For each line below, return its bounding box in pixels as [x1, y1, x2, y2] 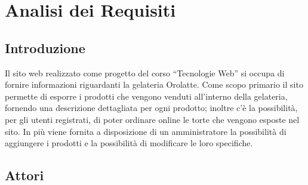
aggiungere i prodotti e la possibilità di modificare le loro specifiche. [5, 137, 253, 149]
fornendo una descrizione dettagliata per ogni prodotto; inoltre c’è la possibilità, [5, 101, 298, 114]
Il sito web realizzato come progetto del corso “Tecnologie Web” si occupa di [5, 66, 285, 79]
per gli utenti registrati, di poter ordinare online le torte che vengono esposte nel [5, 113, 300, 125]
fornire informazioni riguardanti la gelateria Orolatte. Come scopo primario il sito [5, 78, 303, 91]
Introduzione [5, 38, 85, 57]
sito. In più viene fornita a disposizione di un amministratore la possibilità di [5, 125, 287, 137]
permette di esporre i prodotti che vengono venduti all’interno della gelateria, [5, 90, 288, 102]
